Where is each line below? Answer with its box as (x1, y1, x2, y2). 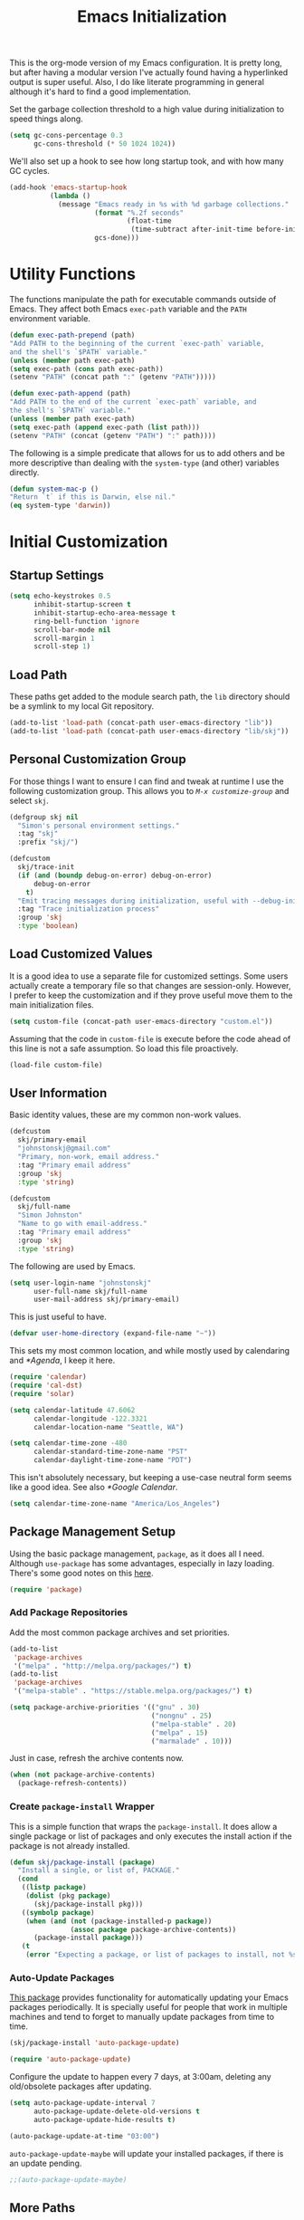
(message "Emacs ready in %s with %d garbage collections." (57, 199, 290, 209)
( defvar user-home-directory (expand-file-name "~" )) (9, 1329, 217, 1338)
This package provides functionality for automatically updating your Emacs (9, 1992, 290, 2003)
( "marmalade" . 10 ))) (150, 1737, 233, 1746)
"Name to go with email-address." (17, 1220, 147, 1229)
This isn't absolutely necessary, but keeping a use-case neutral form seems (9, 1472, 292, 1482)
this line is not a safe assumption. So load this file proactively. (9, 1043, 239, 1054)
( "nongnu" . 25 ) (150, 1711, 213, 1720)
